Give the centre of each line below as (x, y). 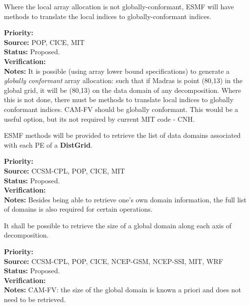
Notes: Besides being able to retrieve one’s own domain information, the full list (125, 199)
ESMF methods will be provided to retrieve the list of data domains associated (122, 135)
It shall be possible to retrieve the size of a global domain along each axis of (118, 225)
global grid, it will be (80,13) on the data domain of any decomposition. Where (123, 90)
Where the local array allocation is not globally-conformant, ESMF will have (119, 6)
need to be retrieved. (35, 299)
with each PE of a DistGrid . (48, 144)
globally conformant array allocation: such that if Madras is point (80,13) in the (123, 80)
